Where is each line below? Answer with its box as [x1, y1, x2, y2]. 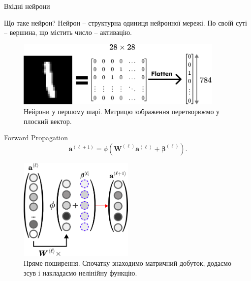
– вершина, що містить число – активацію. [4, 27, 132, 37]
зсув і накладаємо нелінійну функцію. [24, 267, 137, 278]
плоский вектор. [24, 116, 72, 126]
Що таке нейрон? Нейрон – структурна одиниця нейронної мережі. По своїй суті [4, 17, 247, 28]
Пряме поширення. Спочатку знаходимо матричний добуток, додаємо [24, 258, 231, 268]
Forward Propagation [4, 132, 68, 143]
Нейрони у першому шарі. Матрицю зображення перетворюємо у [24, 106, 220, 116]
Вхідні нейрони [4, 1, 50, 11]
